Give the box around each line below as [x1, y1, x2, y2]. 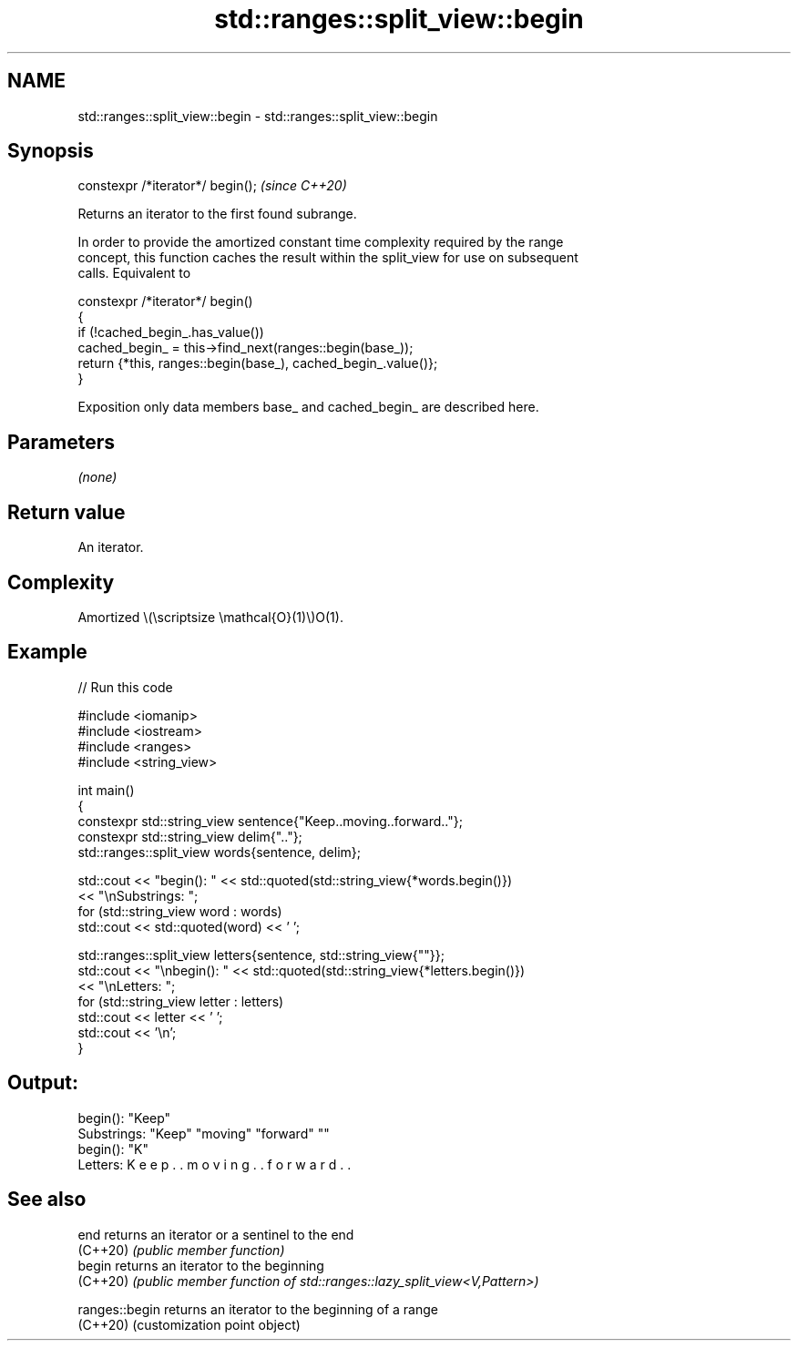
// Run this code [77, 679, 173, 695]
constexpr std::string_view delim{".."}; [77, 828, 302, 844]
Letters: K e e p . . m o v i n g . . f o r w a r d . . [77, 1156, 352, 1172]
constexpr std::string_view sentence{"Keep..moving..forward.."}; [77, 812, 463, 829]
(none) [77, 469, 118, 485]
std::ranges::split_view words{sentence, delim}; [77, 843, 362, 860]
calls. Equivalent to [77, 265, 191, 281]
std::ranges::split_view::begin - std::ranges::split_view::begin [77, 107, 438, 124]
